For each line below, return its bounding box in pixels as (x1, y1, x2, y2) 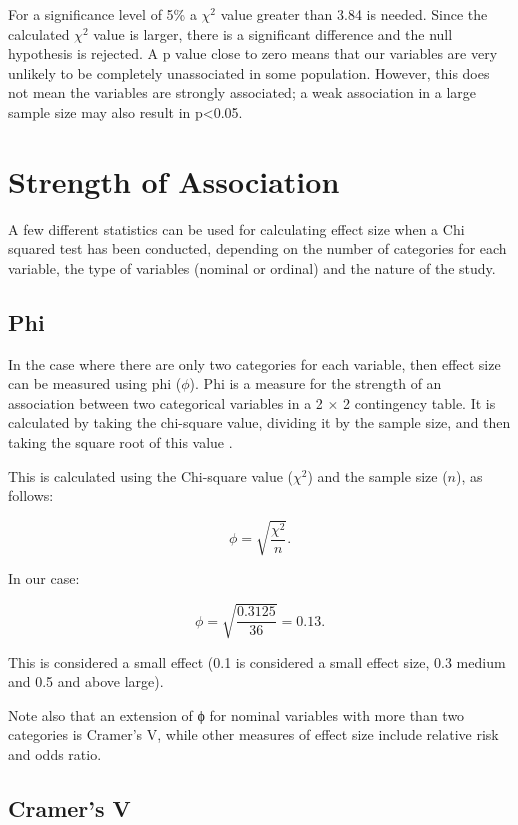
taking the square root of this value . (8, 432, 233, 453)
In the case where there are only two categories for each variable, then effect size (8, 353, 501, 374)
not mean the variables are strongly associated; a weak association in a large (8, 82, 477, 103)
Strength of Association (8, 160, 340, 201)
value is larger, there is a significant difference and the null (93, 23, 453, 44)
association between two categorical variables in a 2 (8, 392, 323, 413)
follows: (8, 485, 54, 506)
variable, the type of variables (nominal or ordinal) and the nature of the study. (8, 257, 496, 278)
